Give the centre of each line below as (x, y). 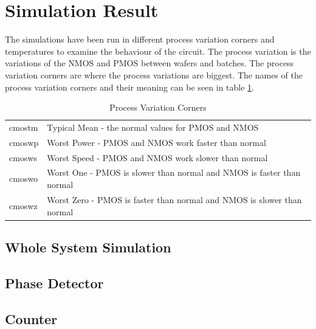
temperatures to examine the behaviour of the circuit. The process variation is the (158, 51)
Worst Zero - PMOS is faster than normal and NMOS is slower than (174, 199)
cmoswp (24, 142)
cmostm (24, 127)
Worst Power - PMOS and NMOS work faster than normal (156, 142)
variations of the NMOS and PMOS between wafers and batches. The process (149, 63)
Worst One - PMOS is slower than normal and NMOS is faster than (174, 172)
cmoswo (24, 178)
